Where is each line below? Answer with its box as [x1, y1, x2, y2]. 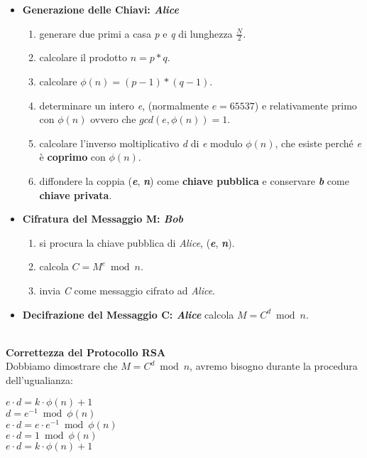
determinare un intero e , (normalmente [39, 97, 209, 112]
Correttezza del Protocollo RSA [6, 344, 166, 359]
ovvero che [90, 112, 136, 127]
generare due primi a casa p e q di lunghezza [39, 26, 233, 41]
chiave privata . [39, 187, 112, 202]
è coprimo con [39, 149, 106, 164]
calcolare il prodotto [39, 50, 127, 65]
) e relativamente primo [254, 97, 357, 112]
